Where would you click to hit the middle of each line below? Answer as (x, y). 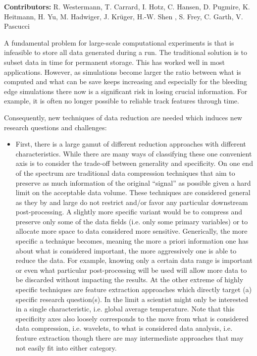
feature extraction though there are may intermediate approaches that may (129, 338)
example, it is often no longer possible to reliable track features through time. (122, 101)
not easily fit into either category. (66, 347)
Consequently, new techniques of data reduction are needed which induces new (123, 117)
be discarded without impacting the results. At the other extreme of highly (129, 280)
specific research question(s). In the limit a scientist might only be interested (132, 299)
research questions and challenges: (55, 127)
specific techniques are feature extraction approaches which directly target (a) (134, 289)
